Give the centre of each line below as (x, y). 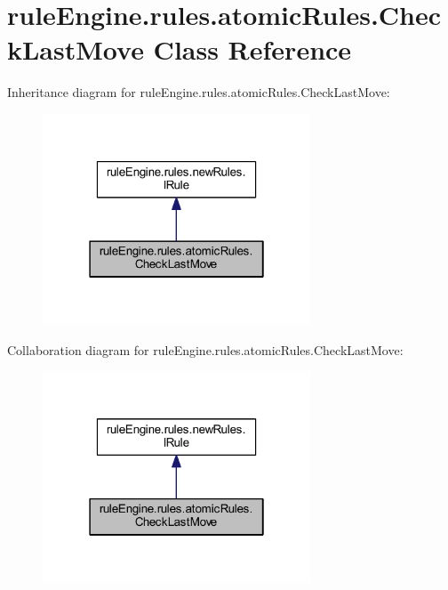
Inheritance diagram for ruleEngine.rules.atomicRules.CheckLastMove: (199, 92)
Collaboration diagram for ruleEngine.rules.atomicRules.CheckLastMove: (205, 349)
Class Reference (252, 49)
